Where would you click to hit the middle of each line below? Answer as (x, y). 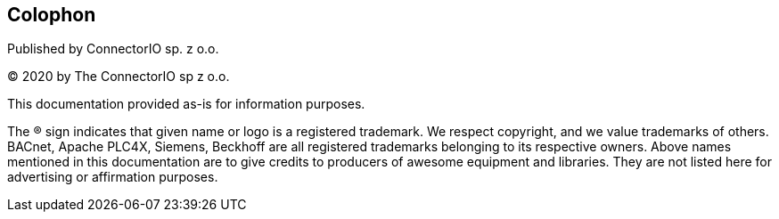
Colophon (52, 15)
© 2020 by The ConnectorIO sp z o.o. (119, 77)
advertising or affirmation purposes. (113, 177)
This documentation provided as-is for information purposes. (186, 104)
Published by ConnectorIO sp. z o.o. (113, 49)
